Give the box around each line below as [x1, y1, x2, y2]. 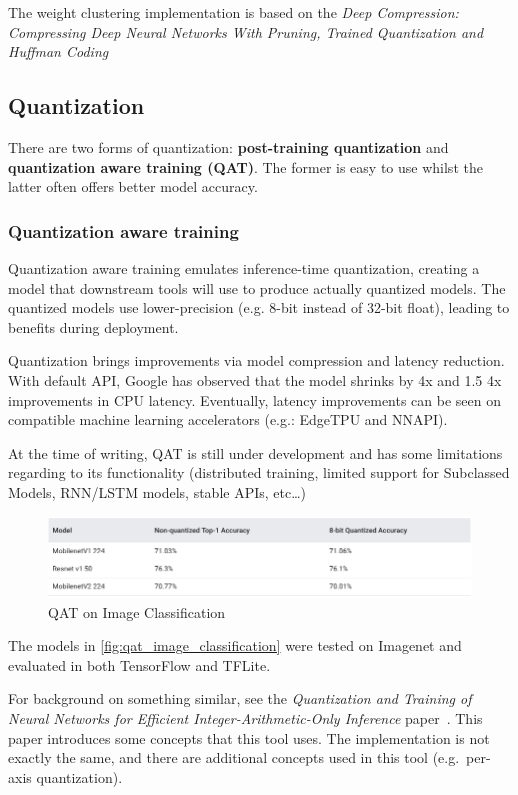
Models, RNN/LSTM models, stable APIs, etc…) [8, 481, 307, 502]
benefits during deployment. [8, 316, 179, 337]
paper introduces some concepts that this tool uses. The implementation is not [8, 727, 490, 748]
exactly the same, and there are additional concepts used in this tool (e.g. [8, 747, 460, 768]
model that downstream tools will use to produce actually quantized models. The [8, 277, 506, 298]
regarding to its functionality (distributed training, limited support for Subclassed [8, 462, 510, 483]
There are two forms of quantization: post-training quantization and [8, 136, 449, 157]
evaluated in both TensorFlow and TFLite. [8, 654, 271, 675]
